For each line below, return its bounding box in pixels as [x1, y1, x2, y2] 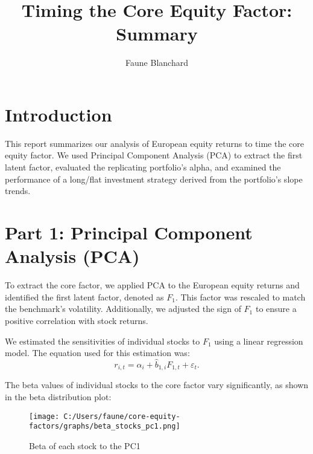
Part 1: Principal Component [5, 220, 253, 244]
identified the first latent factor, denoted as [5, 290, 164, 303]
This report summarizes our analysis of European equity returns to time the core [5, 137, 305, 149]
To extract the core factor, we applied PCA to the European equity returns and [5, 279, 300, 291]
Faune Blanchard [125, 56, 188, 69]
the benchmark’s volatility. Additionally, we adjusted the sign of [5, 302, 241, 315]
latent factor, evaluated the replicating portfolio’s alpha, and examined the [5, 161, 281, 173]
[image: [29, 412, 60, 421]
